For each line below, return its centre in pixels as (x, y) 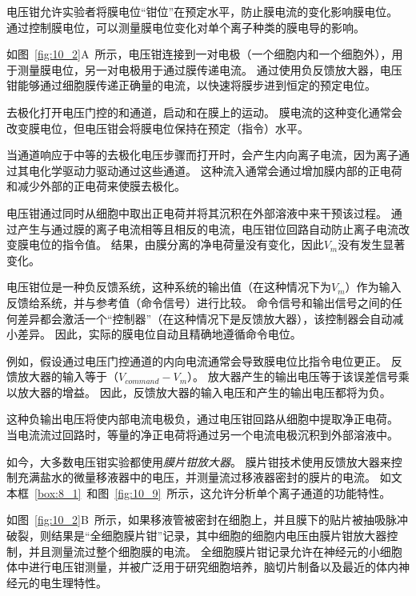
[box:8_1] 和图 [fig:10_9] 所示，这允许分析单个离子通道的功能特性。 (213, 492)
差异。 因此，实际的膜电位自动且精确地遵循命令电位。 (159, 334)
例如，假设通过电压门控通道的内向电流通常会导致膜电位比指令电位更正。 (197, 360)
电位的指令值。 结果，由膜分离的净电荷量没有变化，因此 (176, 244)
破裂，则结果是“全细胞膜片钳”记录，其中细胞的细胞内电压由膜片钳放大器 (197, 536)
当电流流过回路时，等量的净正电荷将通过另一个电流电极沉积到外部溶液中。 (202, 435)
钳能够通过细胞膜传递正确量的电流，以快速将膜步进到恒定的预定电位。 (191, 85)
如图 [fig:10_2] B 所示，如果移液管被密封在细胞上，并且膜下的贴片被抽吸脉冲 (207, 520)
